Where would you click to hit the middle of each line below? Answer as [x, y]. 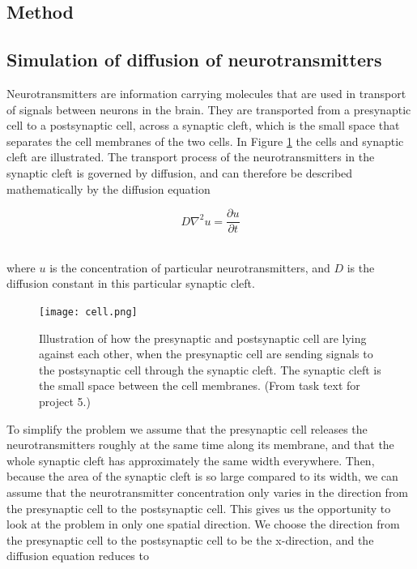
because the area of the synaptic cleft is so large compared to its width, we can [202, 476]
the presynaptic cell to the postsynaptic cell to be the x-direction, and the [190, 539]
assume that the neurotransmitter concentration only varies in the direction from [208, 492]
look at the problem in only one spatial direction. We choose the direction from [203, 524]
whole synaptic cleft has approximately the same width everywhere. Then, [191, 460]
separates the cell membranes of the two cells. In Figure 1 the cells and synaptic [205, 141]
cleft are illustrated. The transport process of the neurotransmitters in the [191, 157]
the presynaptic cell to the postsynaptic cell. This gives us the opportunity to [199, 508]
